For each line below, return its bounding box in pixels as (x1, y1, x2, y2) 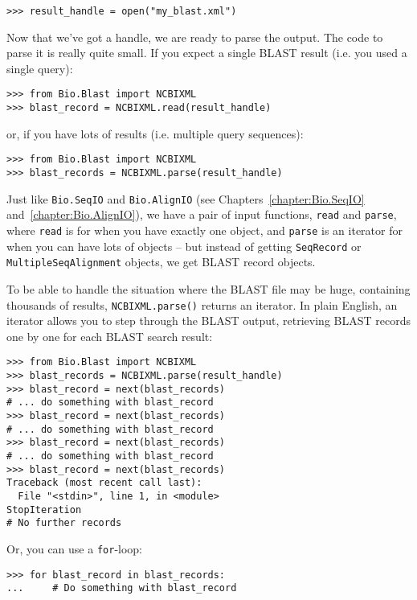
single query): (6, 60, 73, 76)
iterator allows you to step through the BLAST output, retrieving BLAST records (6, 312, 411, 329)
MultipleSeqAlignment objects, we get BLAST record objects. (6, 253, 316, 270)
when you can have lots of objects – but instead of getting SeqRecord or (6, 237, 362, 254)
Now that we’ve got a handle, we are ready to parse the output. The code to (6, 28, 383, 45)
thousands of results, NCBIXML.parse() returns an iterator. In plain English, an (6, 296, 398, 313)
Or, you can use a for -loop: (6, 540, 142, 557)
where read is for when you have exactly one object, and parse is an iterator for (6, 221, 403, 238)
